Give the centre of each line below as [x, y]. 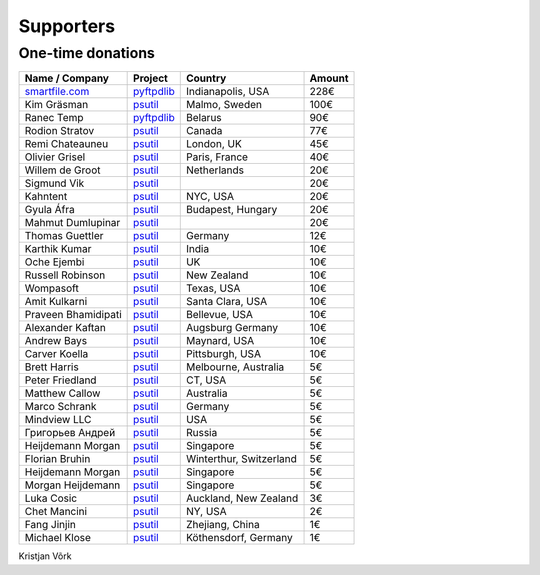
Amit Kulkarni [56, 302]
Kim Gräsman [56, 105]
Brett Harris [51, 367]
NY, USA [206, 512]
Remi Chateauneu [66, 144]
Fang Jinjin [50, 525]
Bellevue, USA [219, 315]
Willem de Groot [62, 170]
